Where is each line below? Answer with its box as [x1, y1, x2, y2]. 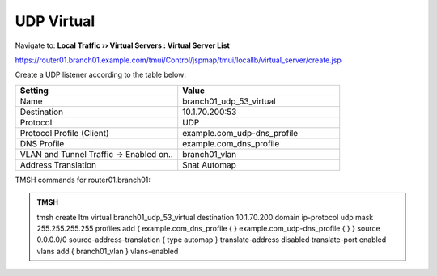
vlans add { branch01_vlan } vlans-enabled [36, 246, 179, 256]
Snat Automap [182, 159, 236, 170]
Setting [19, 85, 49, 96]
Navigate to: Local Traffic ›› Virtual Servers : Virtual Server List [15, 40, 230, 50]
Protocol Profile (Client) [19, 127, 109, 138]
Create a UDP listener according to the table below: [15, 70, 186, 80]
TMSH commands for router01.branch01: [15, 175, 151, 185]
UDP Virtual [15, 12, 95, 30]
